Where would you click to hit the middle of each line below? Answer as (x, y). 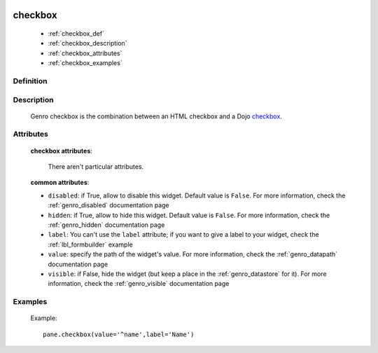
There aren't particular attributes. (96, 167)
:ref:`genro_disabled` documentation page (108, 205)
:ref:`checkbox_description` (87, 43)
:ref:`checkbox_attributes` (85, 53)
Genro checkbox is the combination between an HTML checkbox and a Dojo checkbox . (156, 116)
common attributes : (60, 183)
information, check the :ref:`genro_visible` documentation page (139, 284)
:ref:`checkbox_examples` (85, 63)
